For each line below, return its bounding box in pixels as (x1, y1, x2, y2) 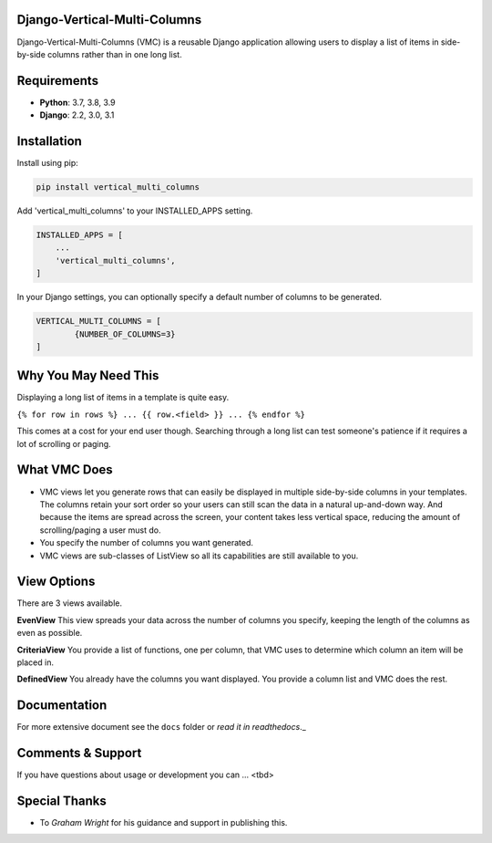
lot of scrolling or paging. (16, 438, 111, 449)
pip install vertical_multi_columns (36, 182, 200, 193)
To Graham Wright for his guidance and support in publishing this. (39, 817, 288, 828)
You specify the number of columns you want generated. (39, 537, 254, 548)
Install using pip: (16, 158, 79, 169)
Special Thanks (16, 794, 107, 808)
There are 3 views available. (16, 598, 123, 609)
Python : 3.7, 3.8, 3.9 (39, 97, 116, 108)
